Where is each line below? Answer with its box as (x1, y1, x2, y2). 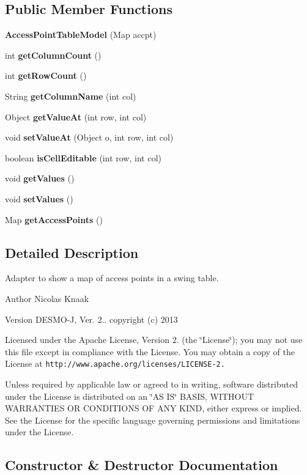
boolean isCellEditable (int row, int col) (5, 151, 161, 164)
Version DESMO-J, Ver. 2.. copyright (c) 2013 (5, 312, 178, 325)
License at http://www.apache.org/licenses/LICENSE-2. (5, 357, 225, 370)
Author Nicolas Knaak (5, 292, 89, 304)
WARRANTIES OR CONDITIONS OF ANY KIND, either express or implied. (5, 402, 302, 414)
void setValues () (5, 192, 73, 205)
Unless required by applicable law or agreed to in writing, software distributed (5, 377, 298, 390)
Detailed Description (5, 243, 139, 262)
